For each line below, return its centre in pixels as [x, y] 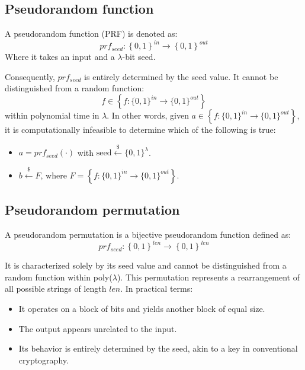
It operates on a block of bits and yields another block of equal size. [142, 308]
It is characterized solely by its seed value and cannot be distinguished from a [146, 265]
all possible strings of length [56, 288]
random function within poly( [59, 277]
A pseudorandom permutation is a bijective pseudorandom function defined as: [148, 235]
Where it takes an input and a [60, 57]
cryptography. [44, 360]
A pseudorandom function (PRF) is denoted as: [91, 34]
